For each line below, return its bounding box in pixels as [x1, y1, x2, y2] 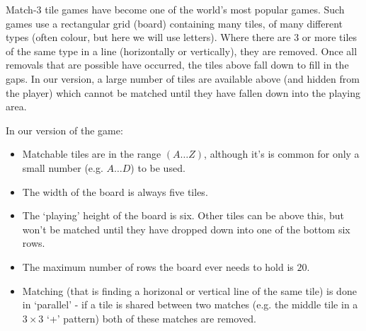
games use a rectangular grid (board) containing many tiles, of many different [6, 16, 343, 30]
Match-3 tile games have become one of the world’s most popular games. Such [6, 2, 345, 16]
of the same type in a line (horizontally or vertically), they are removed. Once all [6, 43, 358, 58]
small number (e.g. [22, 160, 103, 175]
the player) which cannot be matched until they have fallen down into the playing [6, 85, 360, 100]
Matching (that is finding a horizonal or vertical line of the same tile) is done [22, 283, 357, 298]
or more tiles [302, 30, 358, 45]
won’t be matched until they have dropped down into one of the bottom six [22, 221, 350, 236]
